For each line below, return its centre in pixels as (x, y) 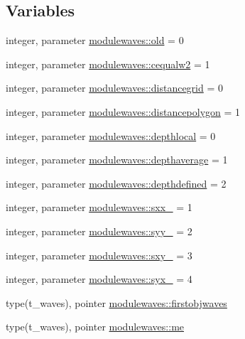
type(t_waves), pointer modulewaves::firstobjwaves (116, 302)
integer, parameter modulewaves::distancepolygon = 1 (123, 111)
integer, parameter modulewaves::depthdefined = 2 (116, 183)
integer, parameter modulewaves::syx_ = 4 (99, 279)
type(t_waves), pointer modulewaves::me (95, 327)
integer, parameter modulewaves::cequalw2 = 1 (108, 64)
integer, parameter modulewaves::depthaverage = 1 (117, 160)
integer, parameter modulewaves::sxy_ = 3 (99, 255)
